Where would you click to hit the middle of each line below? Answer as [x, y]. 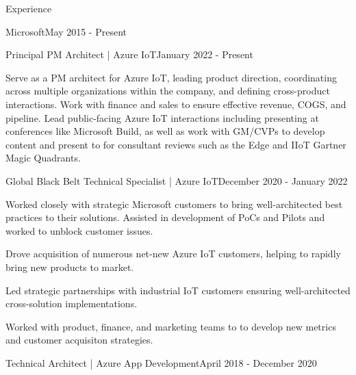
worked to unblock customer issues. [79, 230]
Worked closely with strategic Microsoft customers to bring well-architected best [174, 204]
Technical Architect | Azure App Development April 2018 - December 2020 [161, 362]
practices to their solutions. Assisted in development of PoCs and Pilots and [165, 217]
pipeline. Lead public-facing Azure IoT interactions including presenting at [162, 117]
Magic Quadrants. [43, 158]
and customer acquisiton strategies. [79, 340]
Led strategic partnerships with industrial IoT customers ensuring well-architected [178, 290]
